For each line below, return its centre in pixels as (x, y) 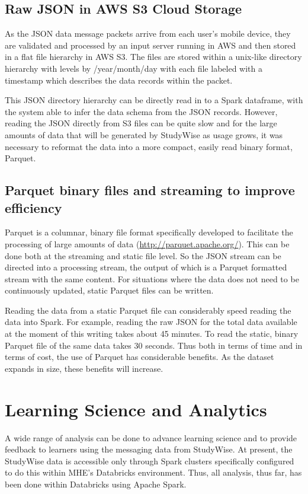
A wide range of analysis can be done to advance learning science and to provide (151, 437)
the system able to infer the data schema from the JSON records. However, (141, 111)
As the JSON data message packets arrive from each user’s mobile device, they (148, 34)
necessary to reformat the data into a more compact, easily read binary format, (149, 146)
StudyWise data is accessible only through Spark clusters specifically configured (150, 460)
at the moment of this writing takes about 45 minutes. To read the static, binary (152, 334)
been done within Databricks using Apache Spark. (96, 484)
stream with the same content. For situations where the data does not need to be (152, 278)
